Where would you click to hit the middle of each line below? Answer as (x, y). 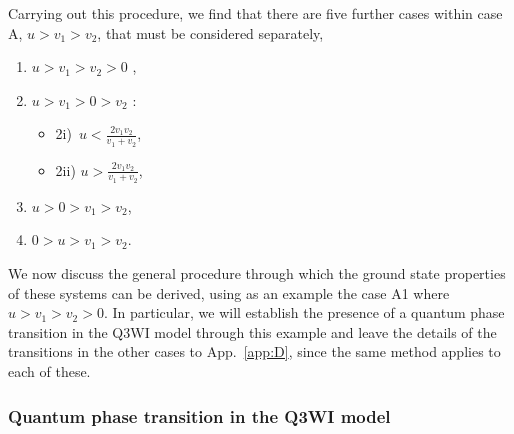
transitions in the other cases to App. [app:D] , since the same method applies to (254, 351)
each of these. (49, 371)
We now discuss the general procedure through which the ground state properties (257, 273)
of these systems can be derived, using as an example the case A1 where (229, 292)
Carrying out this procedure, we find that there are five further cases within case (255, 13)
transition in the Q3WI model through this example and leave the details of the (252, 331)
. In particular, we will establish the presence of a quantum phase (304, 312)
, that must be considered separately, (210, 32)
